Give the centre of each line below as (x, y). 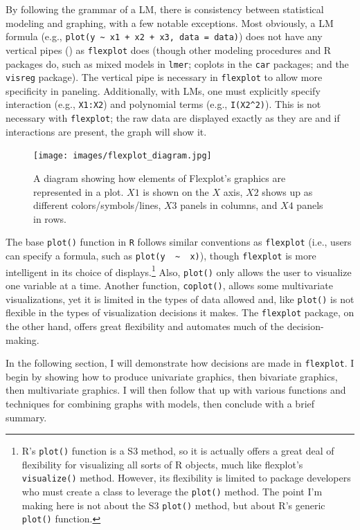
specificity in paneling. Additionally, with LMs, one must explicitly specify (163, 90)
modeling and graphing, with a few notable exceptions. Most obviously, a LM (170, 22)
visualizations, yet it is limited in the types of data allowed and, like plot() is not (180, 299)
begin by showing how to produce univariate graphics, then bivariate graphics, (172, 376)
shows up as (287, 191)
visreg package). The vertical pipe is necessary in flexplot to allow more (164, 77)
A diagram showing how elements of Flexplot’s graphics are (160, 177)
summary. (26, 417)
